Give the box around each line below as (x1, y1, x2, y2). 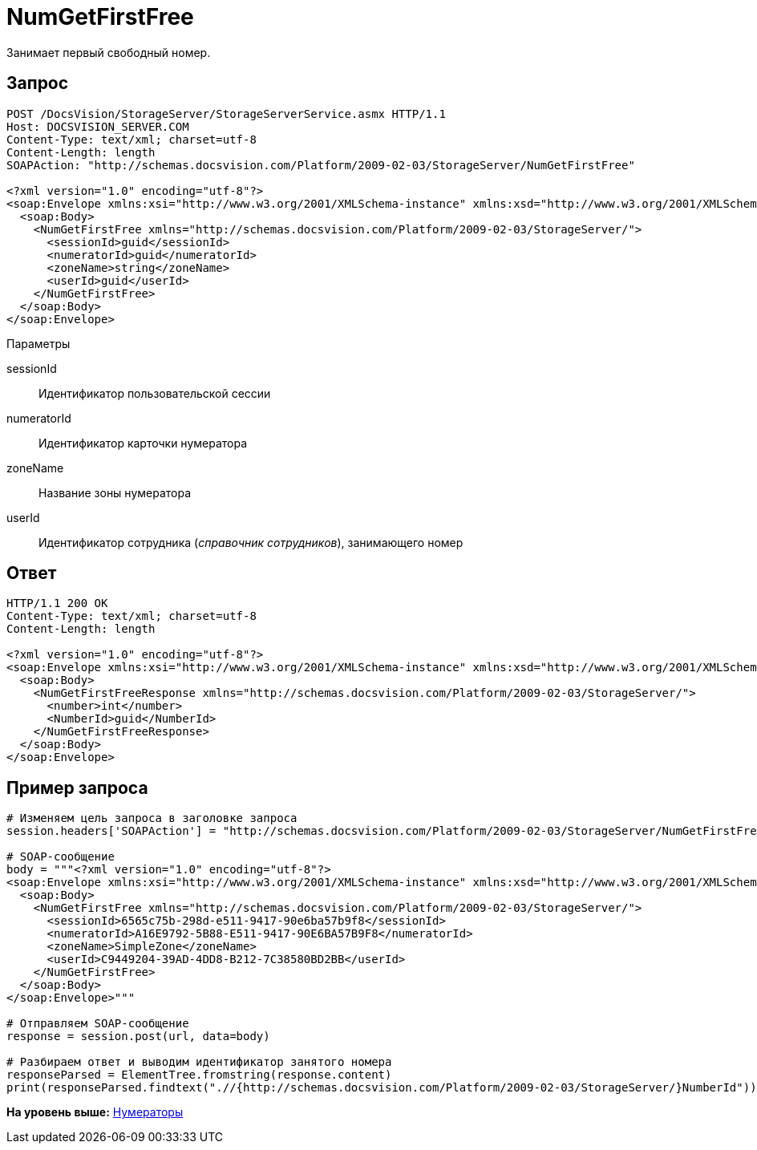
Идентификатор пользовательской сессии (38, 386, 271, 400)
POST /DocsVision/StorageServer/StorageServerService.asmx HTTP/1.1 (6, 107, 446, 120)
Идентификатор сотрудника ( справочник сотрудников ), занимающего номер (38, 535, 464, 549)
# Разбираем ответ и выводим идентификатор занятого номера (6, 1055, 392, 1069)
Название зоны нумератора (38, 485, 192, 500)
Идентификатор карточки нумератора (38, 435, 248, 450)
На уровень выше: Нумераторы (6, 1105, 184, 1120)
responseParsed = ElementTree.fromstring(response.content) (6, 1068, 392, 1082)
